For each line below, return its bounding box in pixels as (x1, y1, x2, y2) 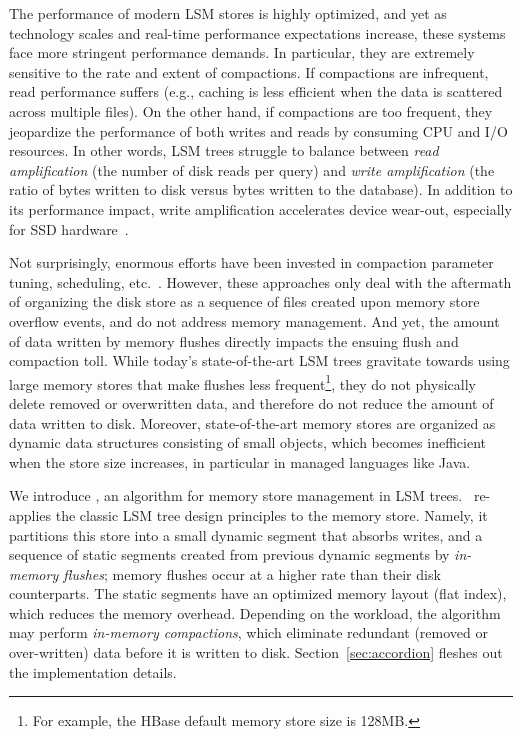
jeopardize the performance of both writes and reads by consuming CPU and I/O (9, 120, 508, 141)
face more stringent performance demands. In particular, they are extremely (9, 42, 475, 63)
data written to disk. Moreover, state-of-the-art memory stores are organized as (9, 412, 496, 433)
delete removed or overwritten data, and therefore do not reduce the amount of (9, 392, 494, 413)
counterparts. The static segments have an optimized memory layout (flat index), (9, 583, 507, 604)
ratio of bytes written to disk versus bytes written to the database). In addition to (9, 179, 513, 200)
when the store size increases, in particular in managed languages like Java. (9, 451, 471, 472)
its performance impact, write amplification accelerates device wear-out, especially (9, 198, 512, 219)
